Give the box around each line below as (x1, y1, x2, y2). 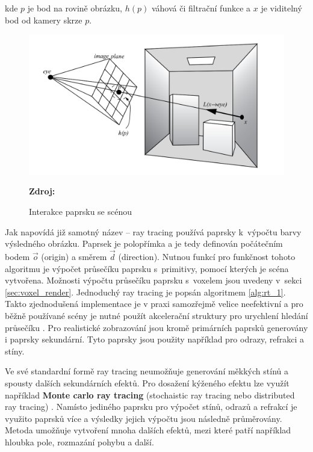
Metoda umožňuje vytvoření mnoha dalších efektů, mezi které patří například (5, 424, 291, 436)
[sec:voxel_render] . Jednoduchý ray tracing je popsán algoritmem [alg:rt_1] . (5, 285, 286, 298)
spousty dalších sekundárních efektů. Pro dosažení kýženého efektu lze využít (5, 377, 290, 389)
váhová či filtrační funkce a (151, 2, 251, 14)
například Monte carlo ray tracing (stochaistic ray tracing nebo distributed (5, 388, 295, 401)
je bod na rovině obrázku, (27, 2, 122, 14)
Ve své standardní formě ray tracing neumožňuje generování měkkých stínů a (5, 365, 288, 377)
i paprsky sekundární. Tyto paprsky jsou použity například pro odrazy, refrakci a (5, 333, 304, 345)
